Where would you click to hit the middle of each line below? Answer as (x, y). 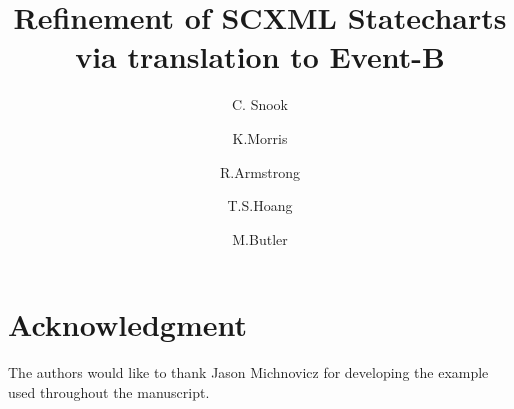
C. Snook (259, 104)
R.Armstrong (260, 171)
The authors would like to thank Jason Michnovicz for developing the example (248, 372)
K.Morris (260, 137)
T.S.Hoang (260, 205)
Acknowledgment (127, 324)
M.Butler (260, 238)
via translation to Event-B (260, 56)
